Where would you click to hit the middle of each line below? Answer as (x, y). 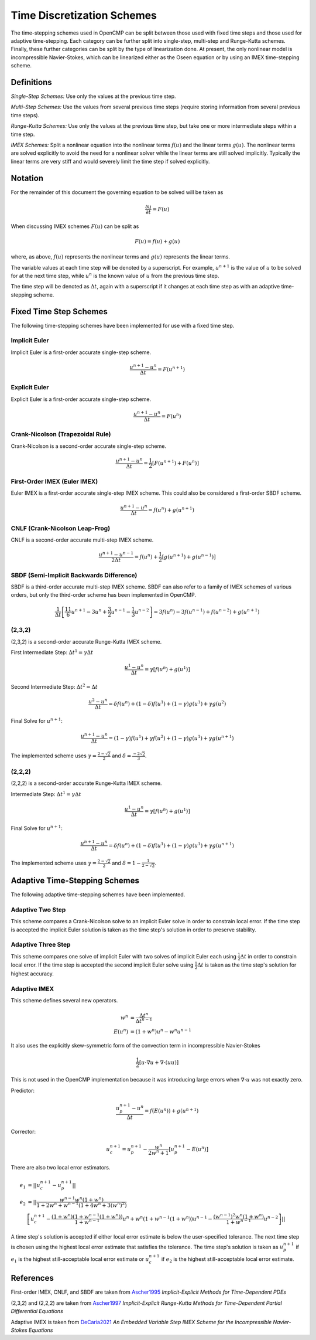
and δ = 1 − (126, 863)
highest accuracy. (32, 974)
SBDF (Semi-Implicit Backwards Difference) (74, 575)
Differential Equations (37, 1311)
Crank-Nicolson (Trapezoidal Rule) (61, 434)
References (32, 1278)
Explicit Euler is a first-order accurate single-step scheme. (81, 399)
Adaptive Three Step (41, 945)
